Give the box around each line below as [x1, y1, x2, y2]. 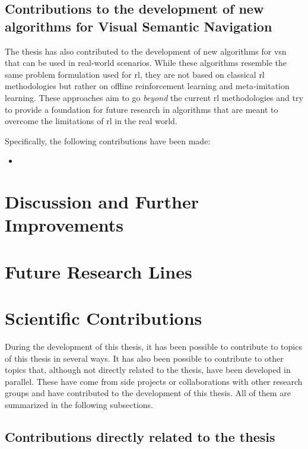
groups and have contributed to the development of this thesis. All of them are [5, 387, 291, 399]
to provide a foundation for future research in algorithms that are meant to [5, 103, 278, 115]
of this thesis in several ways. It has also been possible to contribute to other [5, 352, 284, 364]
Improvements [5, 213, 124, 237]
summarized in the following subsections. [5, 398, 154, 410]
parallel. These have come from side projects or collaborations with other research [5, 375, 303, 387]
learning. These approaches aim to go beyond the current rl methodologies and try [5, 91, 303, 103]
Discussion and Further [5, 189, 199, 214]
